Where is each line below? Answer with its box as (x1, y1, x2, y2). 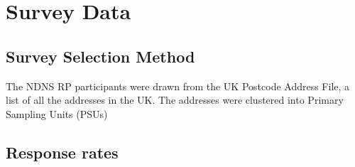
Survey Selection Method (6, 45, 195, 67)
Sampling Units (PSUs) (6, 106, 108, 121)
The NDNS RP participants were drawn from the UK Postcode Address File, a (6, 78, 350, 93)
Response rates (6, 141, 119, 163)
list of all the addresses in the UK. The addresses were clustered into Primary (6, 92, 344, 107)
